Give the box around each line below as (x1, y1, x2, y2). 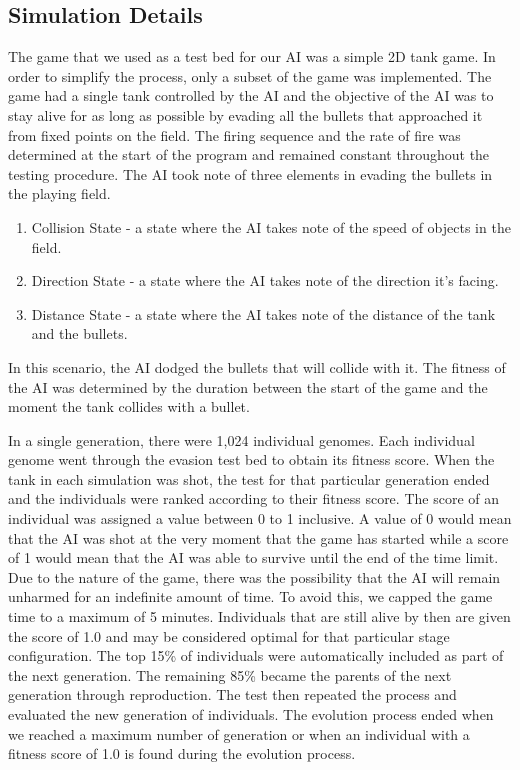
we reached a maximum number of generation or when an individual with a (8, 723, 470, 744)
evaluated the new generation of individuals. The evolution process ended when (8, 704, 494, 725)
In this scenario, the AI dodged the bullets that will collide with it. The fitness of (8, 356, 506, 377)
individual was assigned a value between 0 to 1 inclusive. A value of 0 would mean (8, 508, 512, 529)
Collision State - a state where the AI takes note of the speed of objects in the (31, 216, 511, 237)
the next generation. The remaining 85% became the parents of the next (8, 664, 452, 685)
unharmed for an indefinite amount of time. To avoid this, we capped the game (8, 586, 493, 607)
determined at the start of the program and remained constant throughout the (8, 144, 490, 165)
